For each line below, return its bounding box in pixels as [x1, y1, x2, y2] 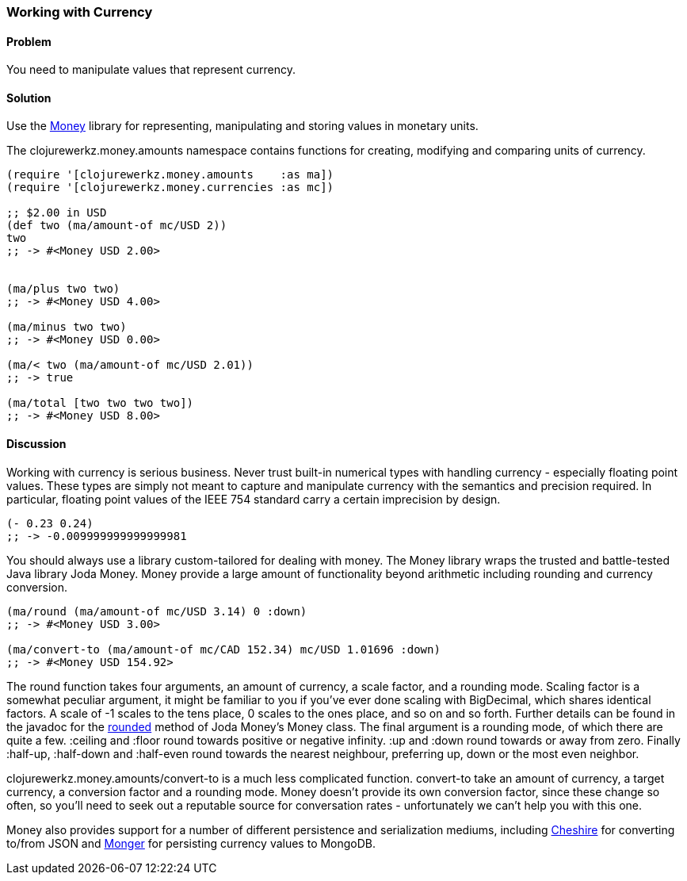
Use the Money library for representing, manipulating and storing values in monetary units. [6, 119, 479, 133]
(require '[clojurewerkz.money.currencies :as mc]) [6, 181, 334, 194]
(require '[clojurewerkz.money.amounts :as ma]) [6, 168, 334, 182]
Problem [6, 34, 52, 48]
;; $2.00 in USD [6, 206, 107, 220]
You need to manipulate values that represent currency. [6, 63, 296, 77]
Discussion [6, 437, 67, 451]
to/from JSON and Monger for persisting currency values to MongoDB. [6, 836, 376, 850]
